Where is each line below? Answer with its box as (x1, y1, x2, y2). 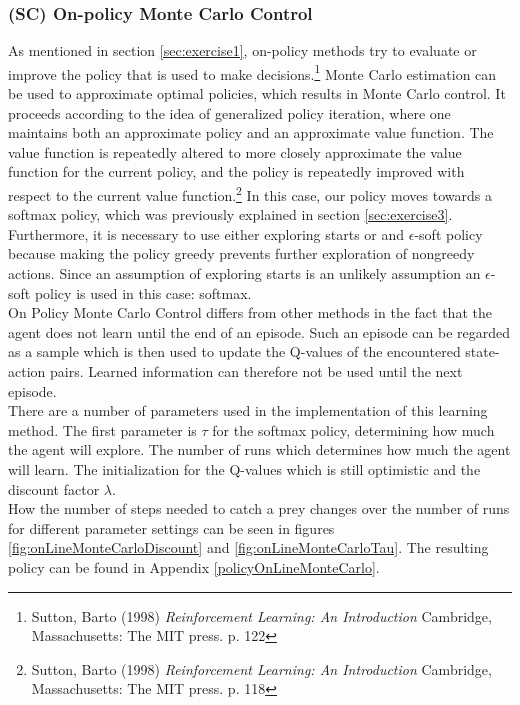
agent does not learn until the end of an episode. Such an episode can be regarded (8, 321, 511, 342)
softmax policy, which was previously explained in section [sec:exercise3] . (8, 204, 453, 225)
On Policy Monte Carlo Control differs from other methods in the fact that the (8, 302, 492, 323)
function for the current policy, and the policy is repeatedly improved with (8, 161, 465, 182)
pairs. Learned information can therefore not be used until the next (49, 361, 463, 382)
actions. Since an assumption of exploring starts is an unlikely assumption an (8, 263, 481, 284)
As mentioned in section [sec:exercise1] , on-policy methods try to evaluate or (8, 40, 477, 61)
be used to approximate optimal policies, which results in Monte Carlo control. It (8, 83, 506, 104)
